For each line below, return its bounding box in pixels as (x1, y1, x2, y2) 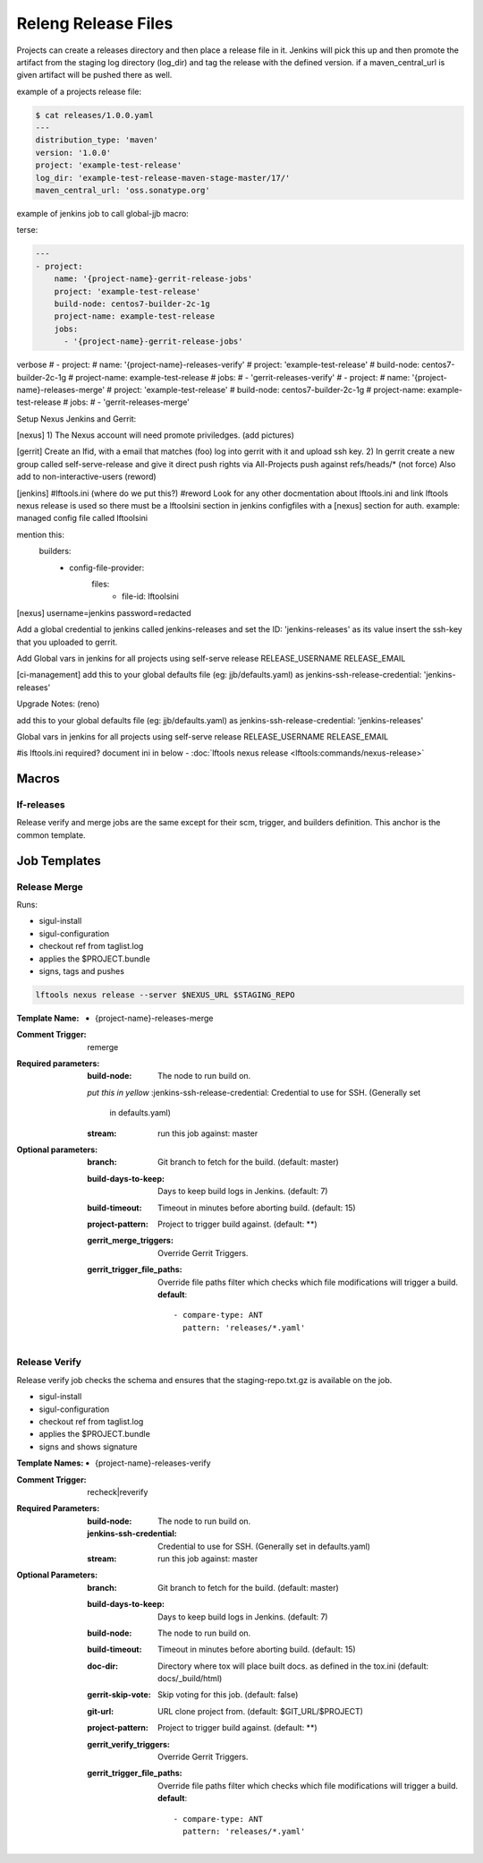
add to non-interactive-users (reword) (16, 471, 157, 483)
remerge (87, 1041, 119, 1052)
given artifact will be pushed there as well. (16, 70, 173, 81)
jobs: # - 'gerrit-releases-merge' (70, 397, 190, 407)
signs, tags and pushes (38, 965, 125, 976)
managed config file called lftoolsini (16, 513, 148, 524)
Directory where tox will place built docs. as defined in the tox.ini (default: (157, 1661, 429, 1671)
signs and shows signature (38, 1441, 138, 1452)
